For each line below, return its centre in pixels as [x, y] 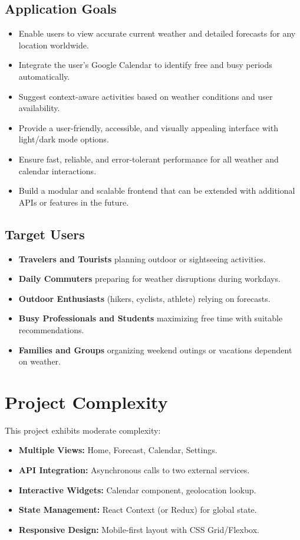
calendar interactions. [57, 170]
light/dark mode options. [64, 139]
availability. [39, 108]
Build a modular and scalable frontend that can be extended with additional [157, 191]
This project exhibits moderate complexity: [83, 430]
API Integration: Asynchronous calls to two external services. [134, 470]
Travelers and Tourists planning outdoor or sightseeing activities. [142, 258]
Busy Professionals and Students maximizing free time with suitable [151, 318]
